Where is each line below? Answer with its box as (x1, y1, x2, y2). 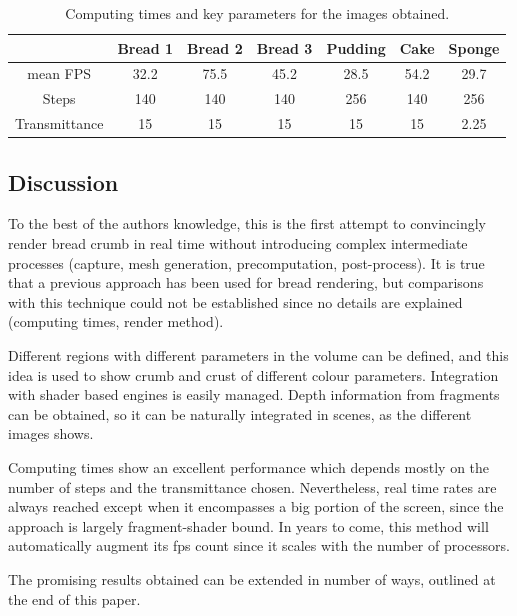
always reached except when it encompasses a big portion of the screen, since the (8, 496, 504, 517)
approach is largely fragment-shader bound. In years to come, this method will (8, 515, 489, 536)
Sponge (448, 37, 500, 58)
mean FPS (27, 63, 92, 84)
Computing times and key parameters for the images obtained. (65, 3, 450, 23)
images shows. (8, 423, 94, 444)
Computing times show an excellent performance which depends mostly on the (8, 456, 490, 477)
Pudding (326, 37, 386, 58)
